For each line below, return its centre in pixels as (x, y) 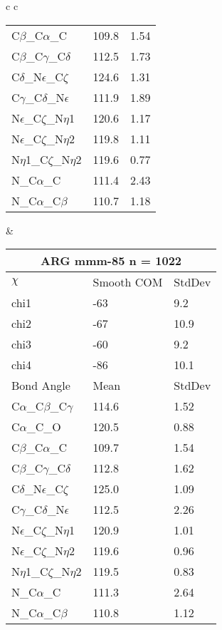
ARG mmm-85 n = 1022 (111, 261)
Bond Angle (41, 386)
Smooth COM (128, 282)
